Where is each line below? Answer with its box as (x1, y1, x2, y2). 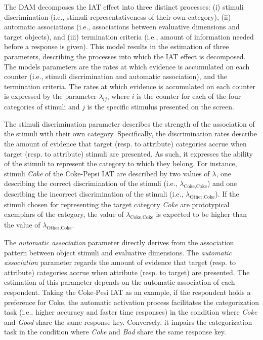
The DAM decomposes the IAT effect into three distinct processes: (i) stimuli (4, 2, 244, 12)
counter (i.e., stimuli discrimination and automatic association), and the (4, 71, 228, 82)
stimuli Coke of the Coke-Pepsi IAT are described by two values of (4, 168, 210, 178)
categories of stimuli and (4, 101, 80, 112)
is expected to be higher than (156, 209, 247, 219)
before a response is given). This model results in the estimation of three (4, 41, 229, 52)
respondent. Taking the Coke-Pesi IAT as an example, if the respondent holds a (4, 287, 251, 297)
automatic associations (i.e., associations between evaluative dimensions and (4, 21, 240, 32)
